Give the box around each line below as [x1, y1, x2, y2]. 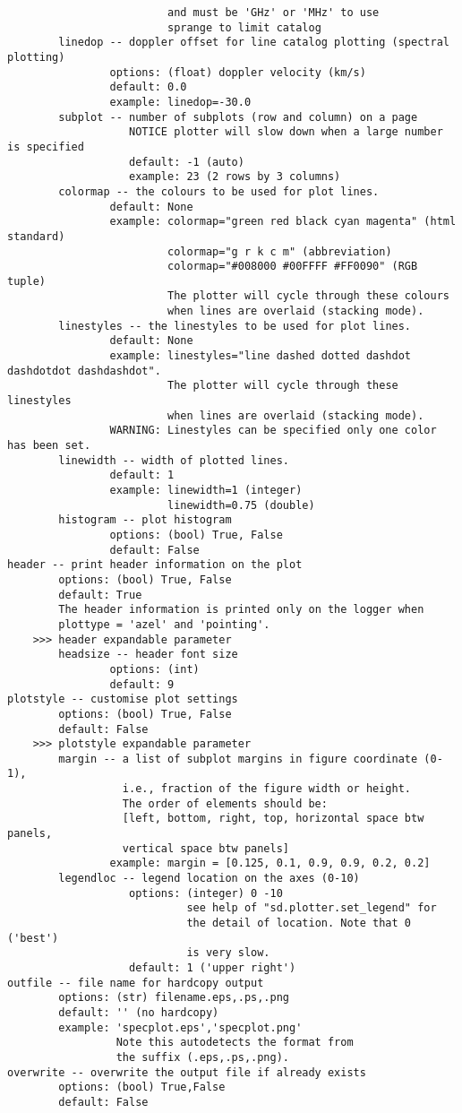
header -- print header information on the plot [7, 558, 303, 572]
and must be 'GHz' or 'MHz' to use [167, 6, 380, 19]
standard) [7, 229, 65, 243]
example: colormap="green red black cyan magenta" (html [109, 215, 457, 229]
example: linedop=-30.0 [109, 95, 252, 108]
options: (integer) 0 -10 [129, 886, 283, 900]
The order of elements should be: [122, 797, 328, 810]
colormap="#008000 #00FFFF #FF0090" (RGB [167, 260, 418, 273]
